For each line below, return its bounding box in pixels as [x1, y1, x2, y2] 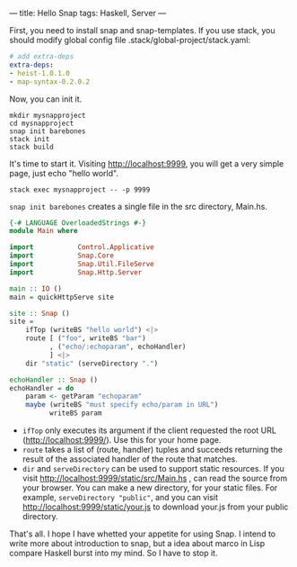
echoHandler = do [9, 383, 74, 392]
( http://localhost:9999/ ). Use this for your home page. [22, 435, 222, 445]
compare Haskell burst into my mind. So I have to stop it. [9, 548, 218, 558]
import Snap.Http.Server [9, 267, 143, 277]
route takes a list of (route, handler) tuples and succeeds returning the [22, 445, 284, 454]
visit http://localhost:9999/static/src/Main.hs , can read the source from [22, 472, 288, 483]
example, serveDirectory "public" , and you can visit [22, 492, 218, 502]
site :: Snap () [9, 309, 70, 318]
